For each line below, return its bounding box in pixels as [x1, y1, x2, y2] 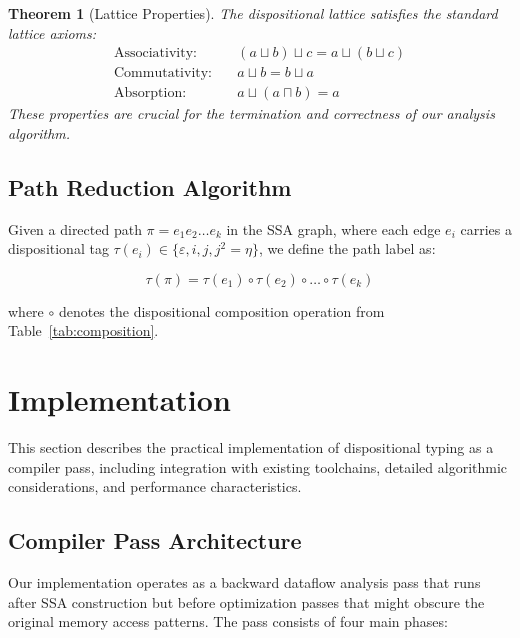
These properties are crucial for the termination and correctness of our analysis [8, 103, 495, 124]
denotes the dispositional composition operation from [58, 300, 385, 321]
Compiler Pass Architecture [8, 525, 302, 556]
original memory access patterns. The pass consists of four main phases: [8, 611, 448, 632]
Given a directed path [8, 218, 142, 239]
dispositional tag [8, 238, 109, 259]
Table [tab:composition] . [8, 320, 159, 341]
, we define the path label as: [258, 238, 436, 259]
